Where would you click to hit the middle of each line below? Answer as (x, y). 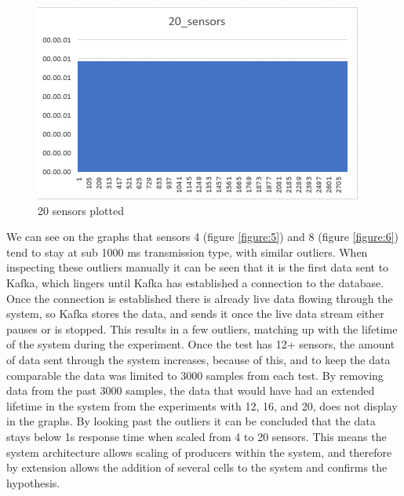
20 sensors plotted (81, 210)
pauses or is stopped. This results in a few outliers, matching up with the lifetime (202, 328)
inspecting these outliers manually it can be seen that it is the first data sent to (198, 267)
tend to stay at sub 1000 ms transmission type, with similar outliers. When (187, 252)
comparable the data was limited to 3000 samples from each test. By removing (195, 375)
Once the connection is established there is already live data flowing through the (200, 298)
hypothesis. (33, 482)
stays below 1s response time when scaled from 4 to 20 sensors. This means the (197, 436)
